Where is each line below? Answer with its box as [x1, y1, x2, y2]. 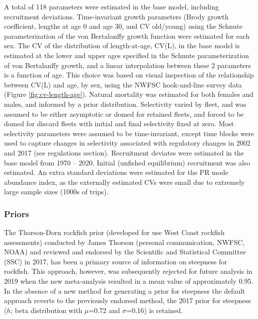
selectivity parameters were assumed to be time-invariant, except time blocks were [4, 128, 255, 138]
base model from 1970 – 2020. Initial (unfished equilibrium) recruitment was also [4, 157, 251, 167]
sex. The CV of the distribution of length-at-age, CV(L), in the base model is [4, 40, 240, 51]
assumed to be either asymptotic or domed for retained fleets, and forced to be [4, 108, 244, 119]
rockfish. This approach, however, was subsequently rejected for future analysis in [4, 266, 253, 276]
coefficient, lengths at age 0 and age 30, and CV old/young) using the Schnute [4, 21, 243, 31]
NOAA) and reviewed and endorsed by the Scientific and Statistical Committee [4, 246, 246, 257]
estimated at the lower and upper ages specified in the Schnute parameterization [4, 50, 249, 60]
